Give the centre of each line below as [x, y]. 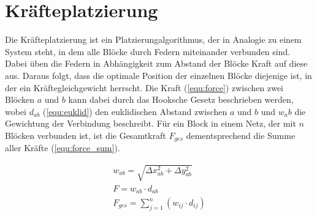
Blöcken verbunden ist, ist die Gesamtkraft [86, 135]
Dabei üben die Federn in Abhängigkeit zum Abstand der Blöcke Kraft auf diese [156, 63]
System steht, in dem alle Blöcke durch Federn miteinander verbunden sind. [148, 51]
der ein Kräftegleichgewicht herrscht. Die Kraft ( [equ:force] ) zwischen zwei [144, 87]
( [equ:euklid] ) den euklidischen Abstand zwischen [135, 111]
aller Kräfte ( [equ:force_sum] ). [63, 148]
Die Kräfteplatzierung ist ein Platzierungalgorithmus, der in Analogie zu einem [153, 39]
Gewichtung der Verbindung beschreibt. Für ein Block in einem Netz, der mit [151, 123]
